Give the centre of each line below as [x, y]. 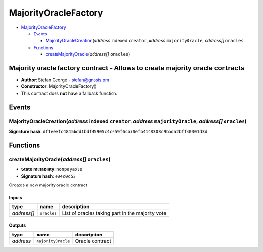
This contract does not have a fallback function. [69, 93]
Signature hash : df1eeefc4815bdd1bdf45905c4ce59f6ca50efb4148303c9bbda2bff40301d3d [108, 131]
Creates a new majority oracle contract [48, 185]
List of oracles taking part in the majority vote [114, 213]
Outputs [18, 225]
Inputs [16, 197]
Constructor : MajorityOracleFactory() [59, 86]
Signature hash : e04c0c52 [48, 176]
